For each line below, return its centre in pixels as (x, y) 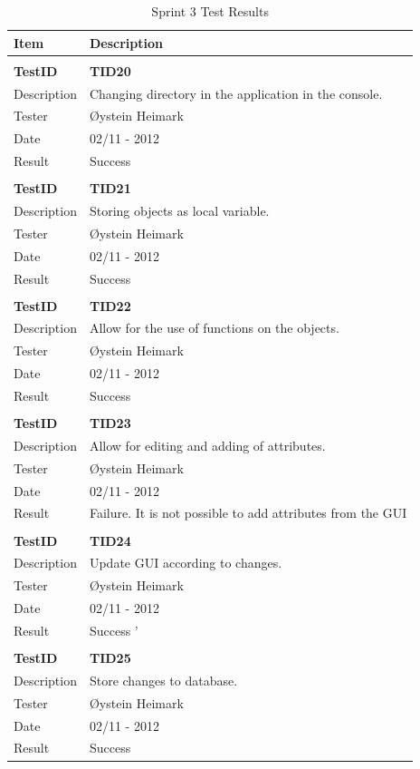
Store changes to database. (163, 680)
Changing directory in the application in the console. (236, 93)
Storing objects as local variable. (179, 210)
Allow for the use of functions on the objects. (214, 328)
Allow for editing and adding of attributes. (207, 445)
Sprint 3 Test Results (210, 11)
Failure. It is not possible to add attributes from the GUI (248, 513)
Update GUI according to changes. (186, 563)
